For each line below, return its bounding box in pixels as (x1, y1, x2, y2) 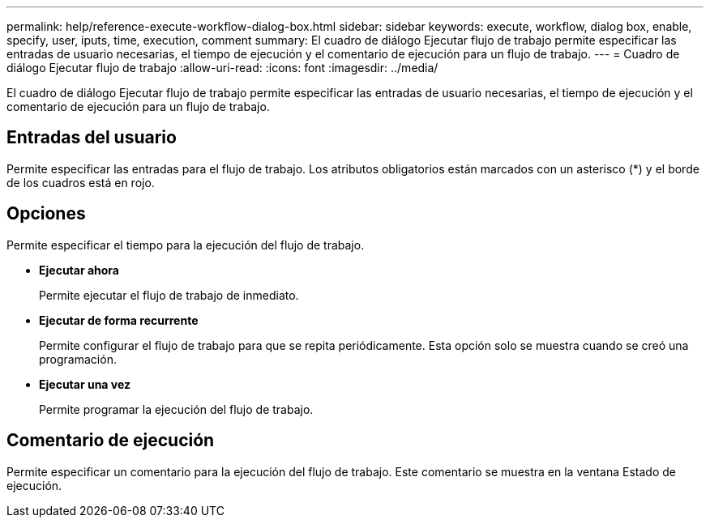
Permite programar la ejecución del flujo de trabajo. (39, 402, 314, 416)
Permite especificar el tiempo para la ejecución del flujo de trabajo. (6, 237, 365, 252)
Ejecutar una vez (39, 377, 131, 391)
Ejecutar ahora (39, 262, 119, 277)
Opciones (6, 203, 86, 224)
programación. (39, 351, 117, 366)
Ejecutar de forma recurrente (39, 313, 199, 327)
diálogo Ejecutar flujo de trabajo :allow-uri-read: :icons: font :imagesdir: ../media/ (6, 61, 438, 75)
